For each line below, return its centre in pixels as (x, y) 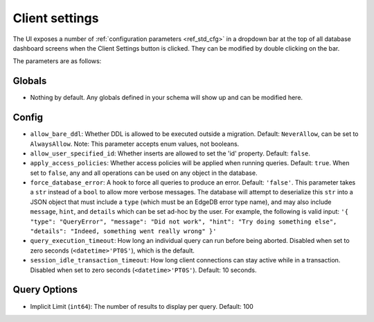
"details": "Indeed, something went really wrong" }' (123, 231)
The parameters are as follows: (57, 61)
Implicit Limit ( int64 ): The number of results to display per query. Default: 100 (142, 306)
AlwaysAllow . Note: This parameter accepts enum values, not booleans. (135, 144)
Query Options (45, 290)
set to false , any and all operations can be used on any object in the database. (144, 173)
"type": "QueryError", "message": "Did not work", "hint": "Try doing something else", (184, 221)
